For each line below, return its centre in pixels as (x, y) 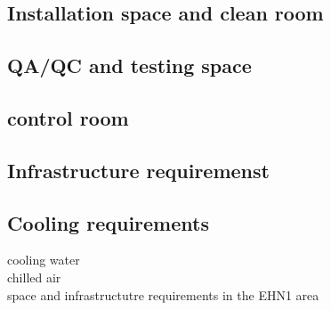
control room (68, 117)
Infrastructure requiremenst (138, 170)
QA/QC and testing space (129, 65)
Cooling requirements (108, 222)
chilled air (34, 277)
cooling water (44, 260)
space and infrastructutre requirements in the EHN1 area (163, 294)
